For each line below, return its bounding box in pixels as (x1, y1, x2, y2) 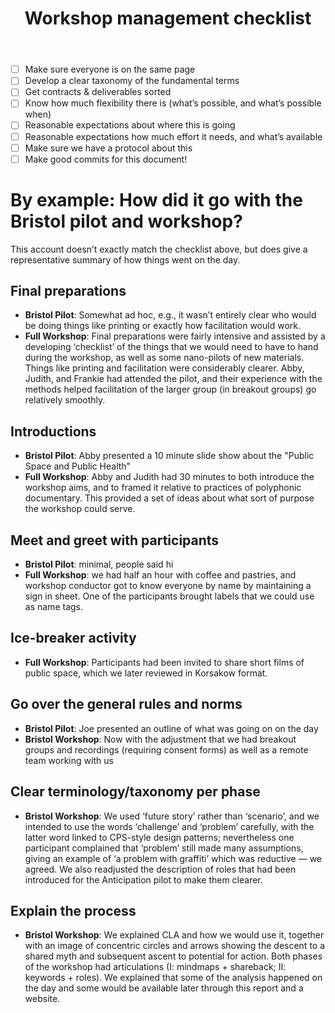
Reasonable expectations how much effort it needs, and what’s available (24, 130, 323, 142)
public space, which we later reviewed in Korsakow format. (24, 667, 268, 679)
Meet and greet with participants (10, 532, 220, 549)
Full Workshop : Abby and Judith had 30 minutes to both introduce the (24, 471, 315, 483)
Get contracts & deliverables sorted (24, 86, 172, 98)
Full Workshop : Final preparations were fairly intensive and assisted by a (24, 330, 326, 342)
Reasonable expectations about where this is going (24, 119, 236, 131)
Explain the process (10, 902, 137, 919)
